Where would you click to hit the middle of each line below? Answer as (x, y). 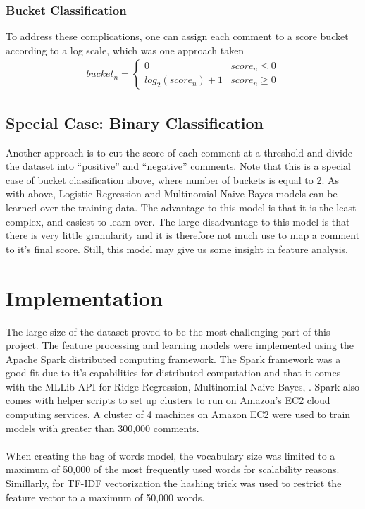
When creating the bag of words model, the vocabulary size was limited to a (171, 455)
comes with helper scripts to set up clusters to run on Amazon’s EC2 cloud (168, 400)
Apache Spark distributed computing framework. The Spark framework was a (173, 358)
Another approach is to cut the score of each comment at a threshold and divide (179, 152)
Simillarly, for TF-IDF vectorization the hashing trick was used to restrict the (174, 483)
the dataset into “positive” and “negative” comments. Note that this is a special (179, 166)
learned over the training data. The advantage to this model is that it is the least (181, 208)
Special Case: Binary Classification (135, 122)
